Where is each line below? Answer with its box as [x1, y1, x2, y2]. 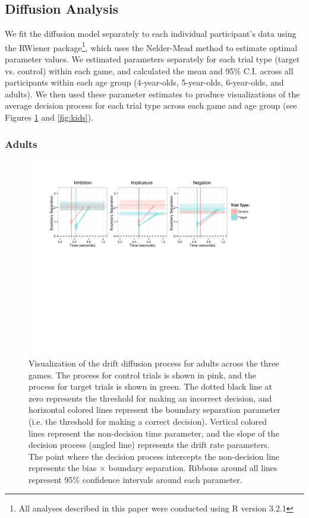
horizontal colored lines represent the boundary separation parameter [29, 403, 280, 416]
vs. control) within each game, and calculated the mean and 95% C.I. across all [5, 64, 294, 77]
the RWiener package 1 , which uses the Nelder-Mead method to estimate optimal [5, 39, 298, 53]
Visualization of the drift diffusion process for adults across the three [29, 356, 279, 369]
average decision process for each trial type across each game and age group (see [5, 99, 297, 112]
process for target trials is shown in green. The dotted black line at [29, 380, 273, 393]
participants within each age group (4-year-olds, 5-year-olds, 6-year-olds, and [5, 76, 284, 89]
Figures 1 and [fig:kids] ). [5, 111, 93, 124]
